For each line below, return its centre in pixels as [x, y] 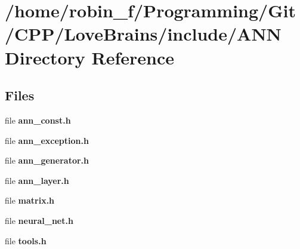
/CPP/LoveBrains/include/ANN [143, 34]
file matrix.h [30, 200]
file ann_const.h [38, 120]
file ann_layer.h [37, 180]
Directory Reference [90, 57]
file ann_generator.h [47, 160]
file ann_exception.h [47, 140]
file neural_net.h [39, 220]
